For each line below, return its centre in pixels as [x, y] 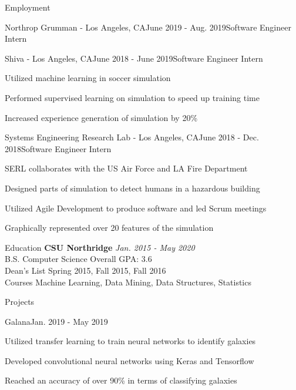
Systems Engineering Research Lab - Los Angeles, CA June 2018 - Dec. [132, 137]
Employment [28, 7]
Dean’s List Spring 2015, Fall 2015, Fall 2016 [85, 270]
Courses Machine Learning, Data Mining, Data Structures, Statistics [128, 282]
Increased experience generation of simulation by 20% [101, 117]
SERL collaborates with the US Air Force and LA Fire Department [126, 168]
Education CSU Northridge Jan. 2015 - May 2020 [100, 247]
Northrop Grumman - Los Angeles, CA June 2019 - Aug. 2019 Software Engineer [148, 27]
